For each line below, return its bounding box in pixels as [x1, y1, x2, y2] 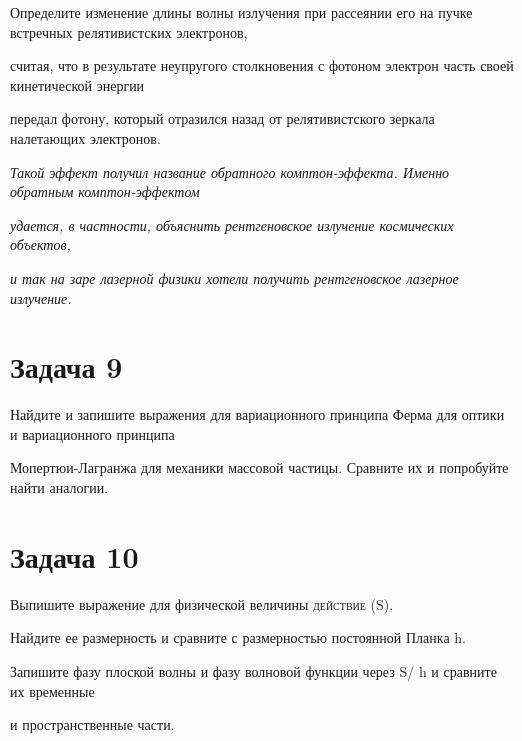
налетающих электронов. [10, 127, 161, 148]
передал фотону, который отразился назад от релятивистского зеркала [10, 108, 435, 129]
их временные [10, 680, 95, 701]
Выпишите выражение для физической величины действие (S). [10, 593, 394, 614]
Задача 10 [10, 535, 139, 576]
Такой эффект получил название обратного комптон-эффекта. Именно [10, 161, 450, 182]
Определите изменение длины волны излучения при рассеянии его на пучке [10, 2, 473, 22]
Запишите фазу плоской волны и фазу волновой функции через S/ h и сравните [10, 660, 497, 681]
